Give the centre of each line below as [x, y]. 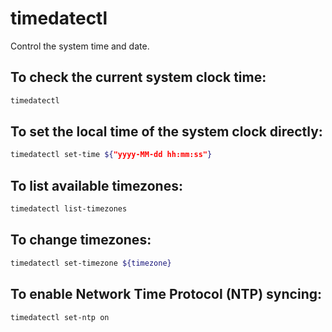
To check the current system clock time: [138, 77]
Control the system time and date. [80, 46]
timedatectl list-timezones [69, 209]
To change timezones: [81, 240]
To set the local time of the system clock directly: [166, 132]
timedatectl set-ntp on [60, 317]
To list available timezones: [96, 185]
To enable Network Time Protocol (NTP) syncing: [166, 294]
